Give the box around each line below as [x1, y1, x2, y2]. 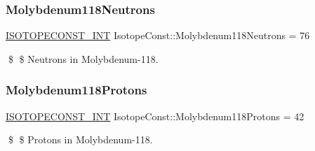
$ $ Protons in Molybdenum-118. [8, 132, 153, 147]
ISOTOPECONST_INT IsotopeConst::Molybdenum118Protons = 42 [6, 108, 304, 123]
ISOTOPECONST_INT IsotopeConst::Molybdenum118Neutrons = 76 [6, 28, 310, 43]
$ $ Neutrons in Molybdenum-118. [8, 51, 159, 66]
